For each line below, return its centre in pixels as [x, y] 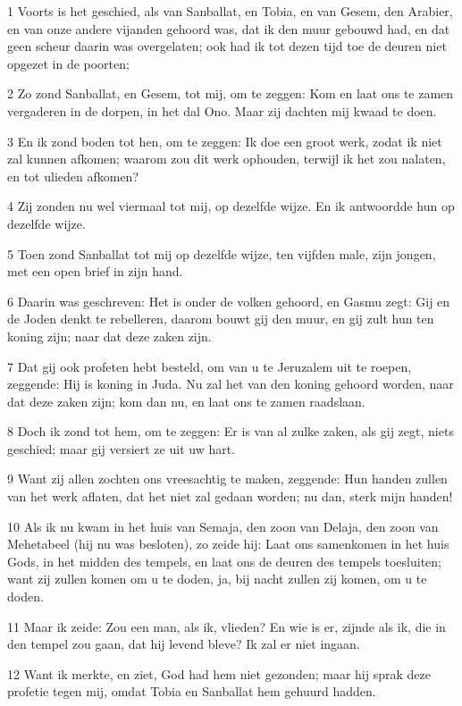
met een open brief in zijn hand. [95, 271]
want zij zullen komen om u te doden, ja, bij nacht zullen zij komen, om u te [217, 579]
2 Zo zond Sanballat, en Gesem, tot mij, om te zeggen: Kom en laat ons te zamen [231, 93]
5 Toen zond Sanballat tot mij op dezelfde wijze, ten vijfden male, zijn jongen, [222, 253]
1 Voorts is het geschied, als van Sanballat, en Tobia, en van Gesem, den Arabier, [230, 11]
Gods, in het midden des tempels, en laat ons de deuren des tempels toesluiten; [224, 561]
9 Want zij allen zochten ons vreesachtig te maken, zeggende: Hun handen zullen [227, 479]
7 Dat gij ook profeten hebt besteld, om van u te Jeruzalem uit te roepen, [210, 366]
